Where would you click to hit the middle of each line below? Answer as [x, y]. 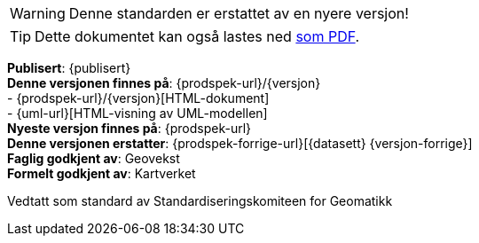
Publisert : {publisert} [69, 68]
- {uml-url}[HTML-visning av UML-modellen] [137, 113]
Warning [38, 13]
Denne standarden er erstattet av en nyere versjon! [239, 13]
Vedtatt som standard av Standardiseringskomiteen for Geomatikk [200, 201]
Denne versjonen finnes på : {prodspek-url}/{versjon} [164, 83]
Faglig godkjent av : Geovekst [94, 158]
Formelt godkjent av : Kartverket [102, 173]
